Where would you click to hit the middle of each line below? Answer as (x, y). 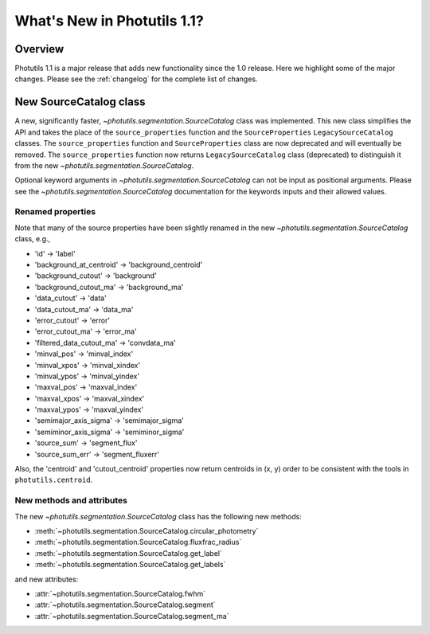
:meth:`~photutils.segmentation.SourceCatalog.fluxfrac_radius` (138, 542)
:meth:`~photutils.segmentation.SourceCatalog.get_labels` (130, 565)
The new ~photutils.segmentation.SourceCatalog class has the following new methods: (158, 516)
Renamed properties (55, 212)
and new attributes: (47, 579)
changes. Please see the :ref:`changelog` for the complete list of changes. (136, 79)
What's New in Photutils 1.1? (109, 21)
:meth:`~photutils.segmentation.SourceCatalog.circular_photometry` (147, 530)
